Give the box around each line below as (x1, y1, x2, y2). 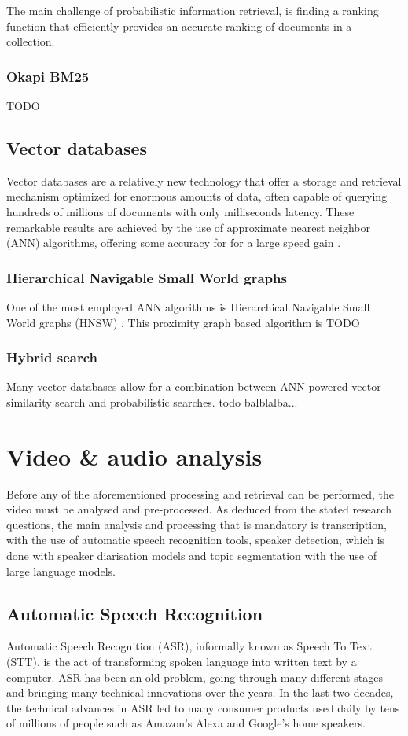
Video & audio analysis (6, 440, 263, 472)
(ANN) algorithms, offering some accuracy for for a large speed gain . (6, 234, 341, 251)
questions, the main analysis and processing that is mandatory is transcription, (6, 516, 387, 532)
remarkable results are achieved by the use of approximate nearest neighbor (6, 219, 370, 235)
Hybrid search (6, 348, 98, 367)
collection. (6, 33, 55, 50)
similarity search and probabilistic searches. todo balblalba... (6, 393, 298, 410)
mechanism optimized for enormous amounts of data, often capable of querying (6, 188, 388, 204)
